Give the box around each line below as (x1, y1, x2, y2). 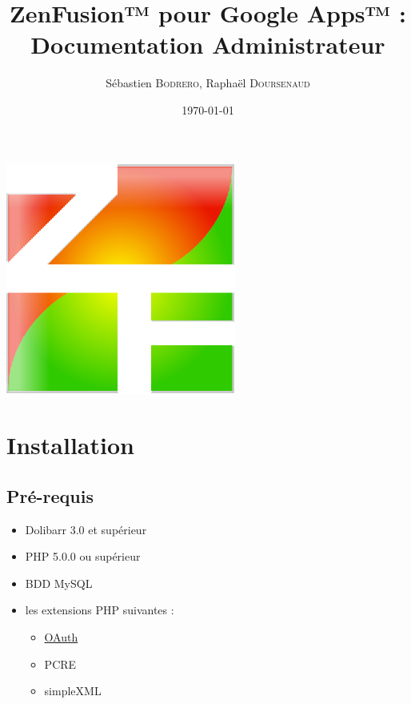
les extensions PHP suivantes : (25, 601, 174, 618)
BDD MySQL (25, 574, 93, 591)
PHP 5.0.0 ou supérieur (25, 548, 141, 565)
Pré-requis (6, 483, 94, 508)
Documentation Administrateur (30, 28, 385, 61)
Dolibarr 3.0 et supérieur (25, 521, 147, 537)
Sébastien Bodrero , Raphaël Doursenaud (106, 74, 310, 91)
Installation (6, 428, 134, 461)
